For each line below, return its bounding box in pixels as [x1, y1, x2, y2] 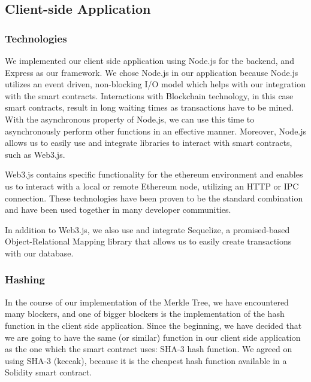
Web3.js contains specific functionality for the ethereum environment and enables [5, 168, 303, 181]
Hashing [5, 272, 45, 287]
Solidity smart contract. [5, 366, 92, 378]
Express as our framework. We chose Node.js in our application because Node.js [5, 66, 298, 78]
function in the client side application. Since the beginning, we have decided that [5, 319, 302, 331]
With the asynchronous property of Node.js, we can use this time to [5, 112, 255, 125]
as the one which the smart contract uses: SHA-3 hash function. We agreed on [5, 343, 292, 355]
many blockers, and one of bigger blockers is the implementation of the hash [5, 307, 285, 320]
